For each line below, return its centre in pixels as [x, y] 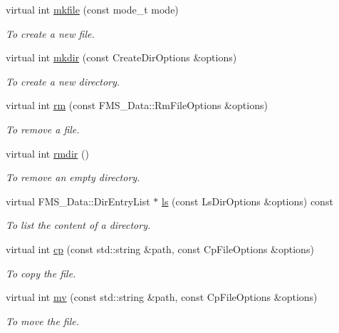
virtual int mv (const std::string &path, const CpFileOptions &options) [162, 297]
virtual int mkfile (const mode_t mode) [92, 9]
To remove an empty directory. [73, 177]
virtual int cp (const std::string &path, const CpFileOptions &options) [160, 249]
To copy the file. [41, 273]
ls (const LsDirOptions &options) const [247, 201]
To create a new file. [50, 33]
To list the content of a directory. [78, 225]
